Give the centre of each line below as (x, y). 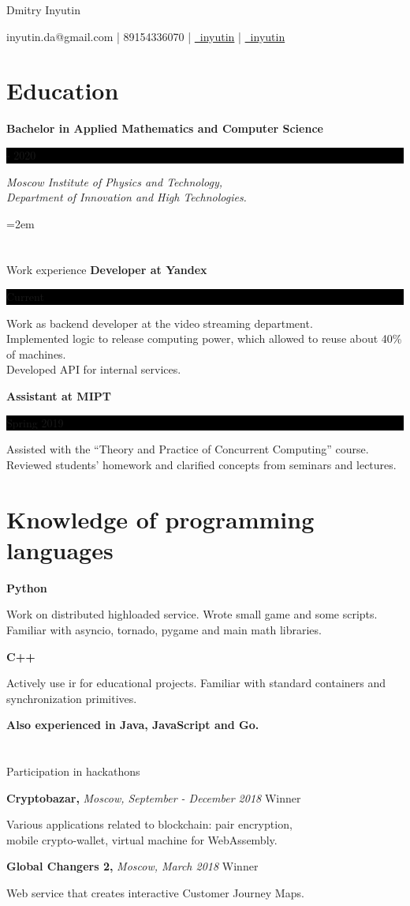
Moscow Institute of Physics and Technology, (114, 181)
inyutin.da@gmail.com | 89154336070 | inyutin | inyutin (146, 36)
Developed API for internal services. (94, 369)
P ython (27, 587)
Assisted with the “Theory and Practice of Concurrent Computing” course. (188, 449)
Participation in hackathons (73, 771)
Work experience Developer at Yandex (107, 270)
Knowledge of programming (160, 519)
